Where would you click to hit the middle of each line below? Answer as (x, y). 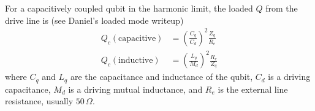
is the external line (253, 89)
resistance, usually (39, 101)
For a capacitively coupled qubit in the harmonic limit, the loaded (129, 8)
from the (282, 8)
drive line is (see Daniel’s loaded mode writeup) (94, 20)
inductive (136, 61)
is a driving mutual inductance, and (135, 89)
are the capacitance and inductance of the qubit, (161, 77)
